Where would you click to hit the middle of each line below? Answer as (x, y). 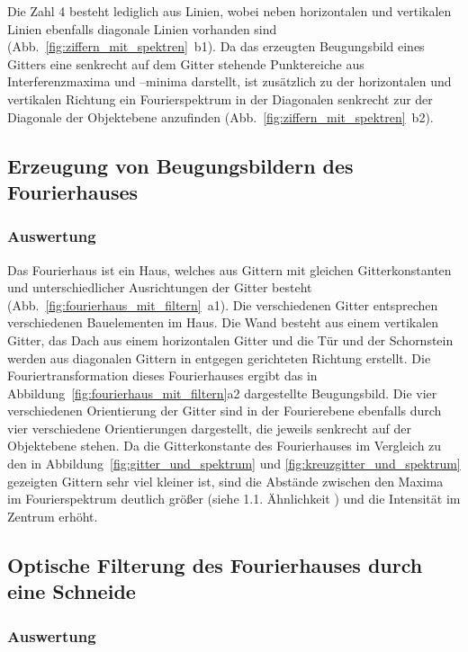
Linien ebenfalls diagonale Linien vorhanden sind (142, 28)
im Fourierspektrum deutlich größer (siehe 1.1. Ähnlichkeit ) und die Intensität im (234, 499)
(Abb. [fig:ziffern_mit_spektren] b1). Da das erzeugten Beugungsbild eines (216, 46)
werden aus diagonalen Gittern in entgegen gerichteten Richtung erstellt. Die (219, 357)
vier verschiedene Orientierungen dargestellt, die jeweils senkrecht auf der (209, 428)
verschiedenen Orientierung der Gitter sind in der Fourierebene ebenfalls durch (225, 411)
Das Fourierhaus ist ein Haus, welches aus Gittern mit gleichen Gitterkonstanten (229, 269)
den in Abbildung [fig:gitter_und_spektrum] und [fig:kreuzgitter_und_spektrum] (234, 464)
